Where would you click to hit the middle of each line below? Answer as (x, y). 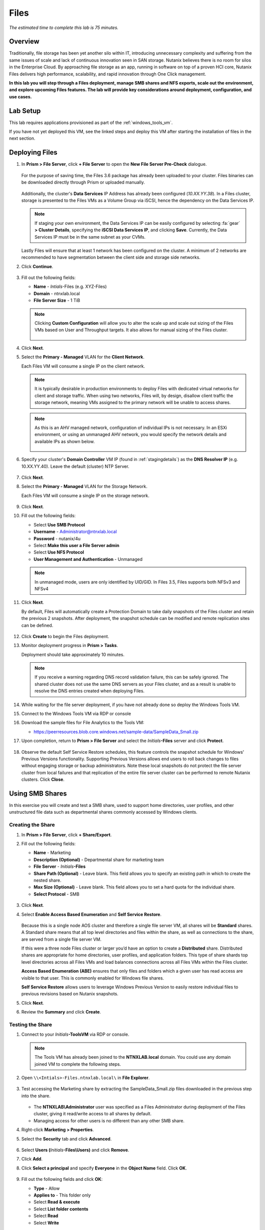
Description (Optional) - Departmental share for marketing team (99, 860)
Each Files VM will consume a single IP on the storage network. (85, 495)
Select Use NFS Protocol (59, 552)
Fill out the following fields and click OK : (62, 1179)
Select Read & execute (57, 1202)
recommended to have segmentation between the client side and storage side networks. (111, 257)
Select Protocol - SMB (56, 894)
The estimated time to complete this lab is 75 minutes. (64, 28)
